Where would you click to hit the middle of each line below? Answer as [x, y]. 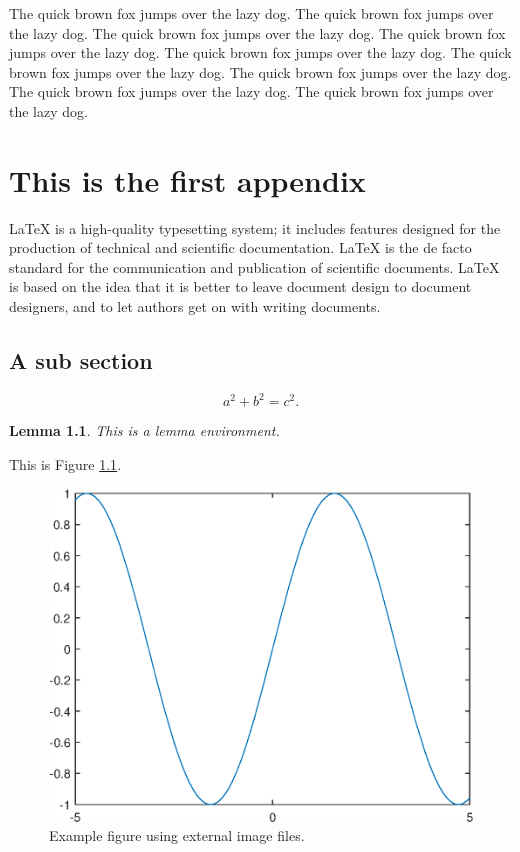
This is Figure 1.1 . [65, 463]
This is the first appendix [187, 179]
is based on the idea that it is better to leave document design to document [240, 286]
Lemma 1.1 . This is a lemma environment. [144, 430]
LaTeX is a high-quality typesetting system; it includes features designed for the [255, 227]
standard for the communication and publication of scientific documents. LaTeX [254, 266]
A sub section [81, 360]
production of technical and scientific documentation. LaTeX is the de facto [240, 247]
